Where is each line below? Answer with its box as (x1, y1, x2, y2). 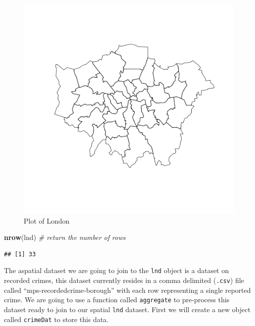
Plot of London (24, 215, 70, 226)
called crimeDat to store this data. (4, 314, 109, 324)
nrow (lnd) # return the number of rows (4, 232, 126, 242)
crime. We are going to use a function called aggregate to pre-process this (4, 294, 230, 305)
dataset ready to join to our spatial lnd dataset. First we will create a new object (4, 304, 251, 314)
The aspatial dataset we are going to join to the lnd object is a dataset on (4, 265, 229, 276)
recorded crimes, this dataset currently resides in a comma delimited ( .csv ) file (4, 275, 244, 285)
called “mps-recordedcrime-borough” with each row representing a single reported (4, 284, 251, 295)
